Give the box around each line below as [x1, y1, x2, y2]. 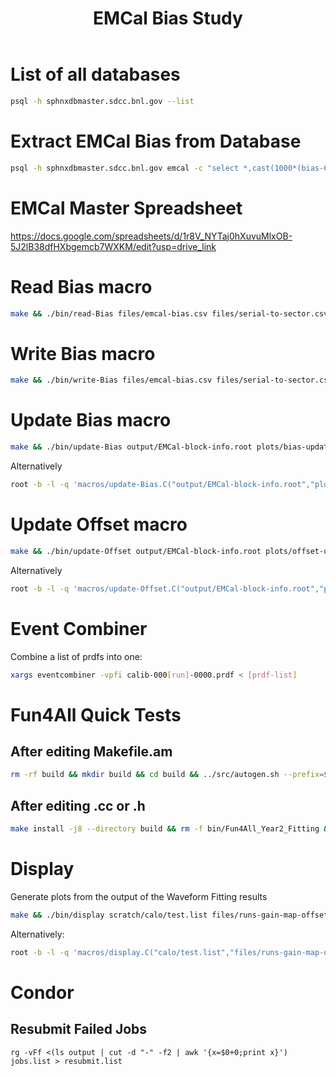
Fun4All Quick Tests [10, 703, 182, 726]
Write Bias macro [10, 342, 156, 365]
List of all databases [10, 63, 181, 86]
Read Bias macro [10, 275, 153, 298]
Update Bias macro [10, 409, 172, 432]
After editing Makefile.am [10, 743, 173, 760]
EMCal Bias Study [93, 7, 243, 30]
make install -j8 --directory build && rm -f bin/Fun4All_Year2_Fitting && [10, 824, 333, 834]
